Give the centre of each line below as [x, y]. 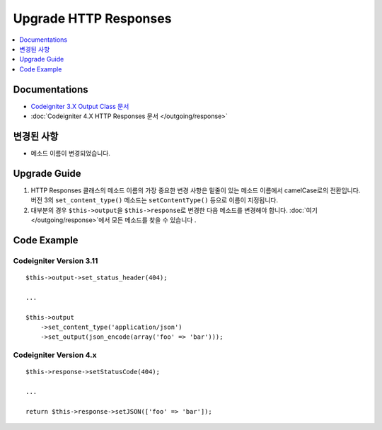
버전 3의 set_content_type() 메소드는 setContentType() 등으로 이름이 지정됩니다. [155, 200]
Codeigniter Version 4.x [55, 355]
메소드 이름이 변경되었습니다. [71, 153]
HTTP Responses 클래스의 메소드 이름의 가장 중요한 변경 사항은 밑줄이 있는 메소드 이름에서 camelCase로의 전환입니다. [196, 190]
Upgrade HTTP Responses [92, 18]
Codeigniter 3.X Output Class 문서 [80, 106]
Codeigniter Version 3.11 [56, 260]
